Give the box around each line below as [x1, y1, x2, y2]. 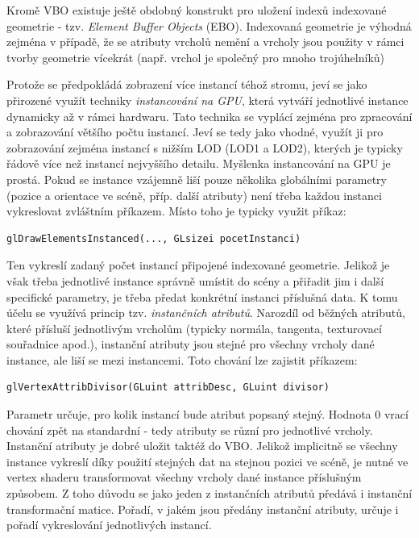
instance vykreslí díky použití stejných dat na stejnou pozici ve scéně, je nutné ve [6, 453, 409, 469]
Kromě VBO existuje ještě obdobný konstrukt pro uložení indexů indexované [6, 2, 387, 18]
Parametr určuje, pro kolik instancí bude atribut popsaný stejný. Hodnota [6, 406, 371, 423]
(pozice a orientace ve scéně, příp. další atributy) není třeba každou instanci [6, 186, 382, 203]
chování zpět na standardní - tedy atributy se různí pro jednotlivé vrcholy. [6, 421, 373, 438]
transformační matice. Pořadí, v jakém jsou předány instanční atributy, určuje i [6, 500, 399, 517]
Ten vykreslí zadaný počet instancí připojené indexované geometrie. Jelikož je [6, 256, 390, 273]
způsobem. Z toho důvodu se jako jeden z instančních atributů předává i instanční [6, 485, 413, 502]
